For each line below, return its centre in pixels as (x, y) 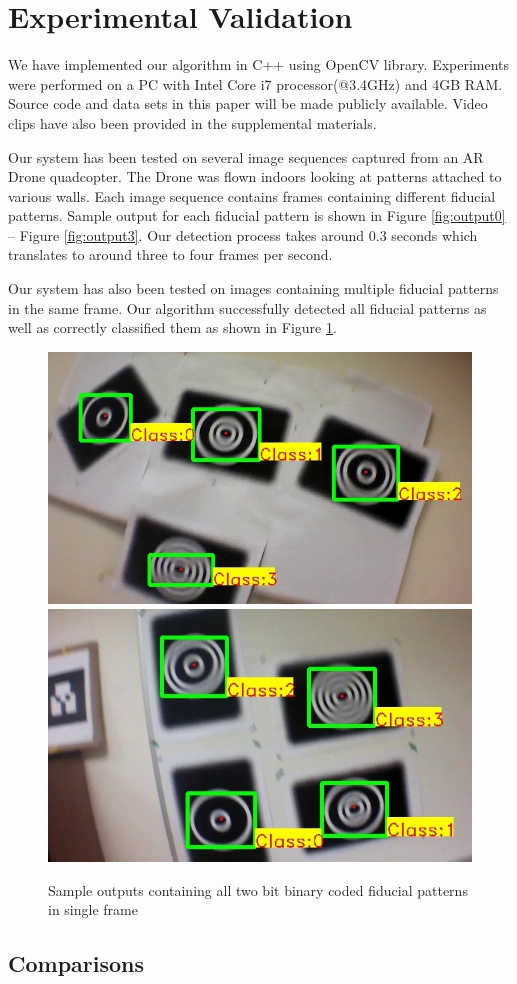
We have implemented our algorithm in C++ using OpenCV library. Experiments (259, 64)
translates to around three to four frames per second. (170, 254)
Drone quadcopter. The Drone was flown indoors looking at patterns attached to (255, 176)
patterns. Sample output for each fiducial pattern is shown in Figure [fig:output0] (257, 215)
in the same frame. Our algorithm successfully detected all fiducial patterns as (247, 307)
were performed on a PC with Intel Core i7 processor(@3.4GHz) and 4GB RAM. (255, 83)
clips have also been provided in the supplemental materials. (192, 122)
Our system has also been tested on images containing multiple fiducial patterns (253, 288)
